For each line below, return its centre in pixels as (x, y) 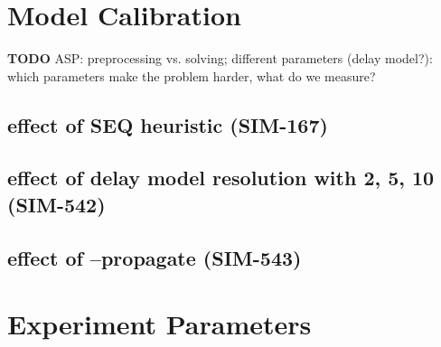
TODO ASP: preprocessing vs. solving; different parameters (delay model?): (220, 58)
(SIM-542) (56, 204)
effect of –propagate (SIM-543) (155, 257)
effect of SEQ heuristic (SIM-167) (168, 124)
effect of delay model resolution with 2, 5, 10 (221, 178)
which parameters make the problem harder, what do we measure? (192, 75)
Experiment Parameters (160, 324)
